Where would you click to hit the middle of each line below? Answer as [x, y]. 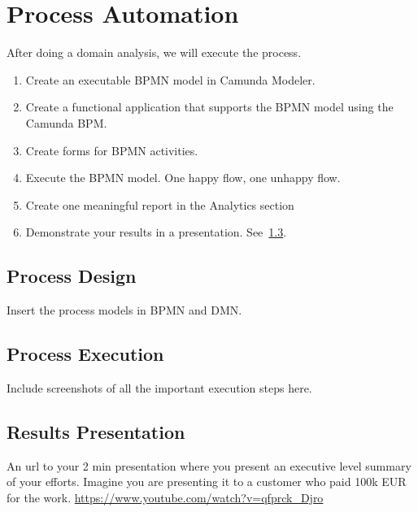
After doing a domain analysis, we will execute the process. [154, 52]
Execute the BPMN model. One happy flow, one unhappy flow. [183, 178]
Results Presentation [96, 431]
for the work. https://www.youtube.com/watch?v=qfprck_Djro [165, 497]
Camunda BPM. [66, 122]
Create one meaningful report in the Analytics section [160, 204]
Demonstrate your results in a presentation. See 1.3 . [156, 232]
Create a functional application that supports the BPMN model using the [209, 107]
